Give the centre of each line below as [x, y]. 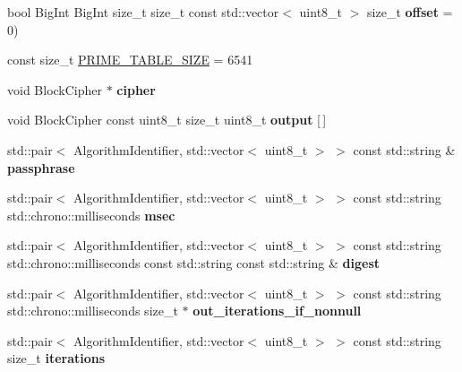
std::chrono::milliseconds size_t [93, 311]
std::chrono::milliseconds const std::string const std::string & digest [194, 262]
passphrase [41, 167]
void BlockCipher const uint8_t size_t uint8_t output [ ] [167, 120]
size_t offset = [410, 12]
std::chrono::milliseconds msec [91, 215]
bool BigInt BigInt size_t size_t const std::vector [143, 12]
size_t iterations [56, 358]
